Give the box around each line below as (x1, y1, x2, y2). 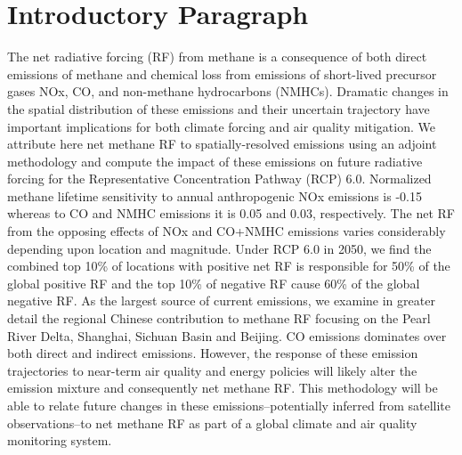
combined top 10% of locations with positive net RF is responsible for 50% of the (7, 256, 450, 275)
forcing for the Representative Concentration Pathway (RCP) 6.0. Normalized (7, 169, 432, 188)
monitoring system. (7, 431, 112, 450)
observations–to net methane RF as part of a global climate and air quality (7, 413, 417, 432)
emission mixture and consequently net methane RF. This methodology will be (7, 378, 438, 397)
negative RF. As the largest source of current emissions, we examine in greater (7, 291, 435, 310)
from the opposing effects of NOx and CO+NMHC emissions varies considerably (7, 222, 446, 240)
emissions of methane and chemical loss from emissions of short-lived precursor (7, 64, 437, 83)
